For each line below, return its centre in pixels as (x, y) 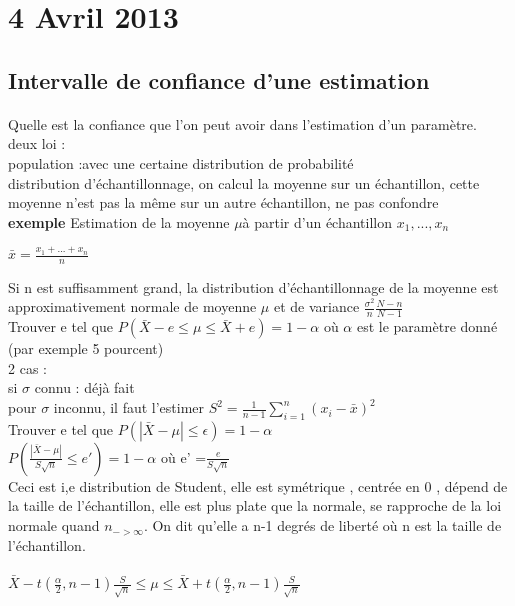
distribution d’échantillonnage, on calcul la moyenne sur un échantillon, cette (244, 182)
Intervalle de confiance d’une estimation (219, 79)
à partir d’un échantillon (317, 221)
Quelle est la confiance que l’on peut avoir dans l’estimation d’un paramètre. (242, 123)
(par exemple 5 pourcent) (86, 348)
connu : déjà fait (84, 387)
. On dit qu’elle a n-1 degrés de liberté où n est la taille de (322, 525)
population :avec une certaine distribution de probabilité (181, 162)
